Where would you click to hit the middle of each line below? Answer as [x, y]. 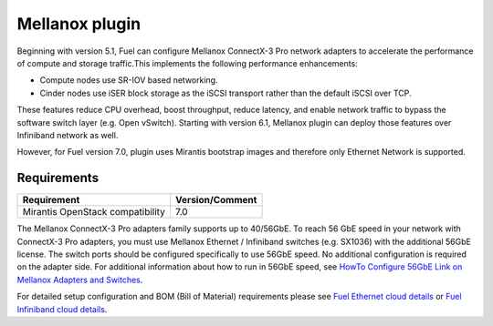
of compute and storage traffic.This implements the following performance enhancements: [187, 63]
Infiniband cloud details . [62, 309]
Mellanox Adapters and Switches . [80, 280]
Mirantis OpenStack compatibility [94, 212]
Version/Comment [216, 200]
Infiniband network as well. [68, 135]
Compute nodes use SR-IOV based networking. [129, 80]
